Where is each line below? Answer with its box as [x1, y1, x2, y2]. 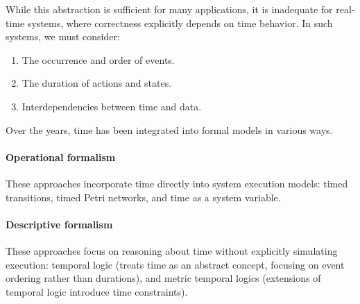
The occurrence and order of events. [22, 52, 175, 67]
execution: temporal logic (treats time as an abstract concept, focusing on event [6, 257, 345, 271]
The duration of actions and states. [22, 76, 172, 90]
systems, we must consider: [6, 29, 120, 44]
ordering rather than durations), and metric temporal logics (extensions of [6, 271, 321, 285]
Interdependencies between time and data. [22, 99, 202, 113]
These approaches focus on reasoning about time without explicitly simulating [6, 243, 338, 257]
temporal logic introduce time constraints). [6, 284, 188, 298]
